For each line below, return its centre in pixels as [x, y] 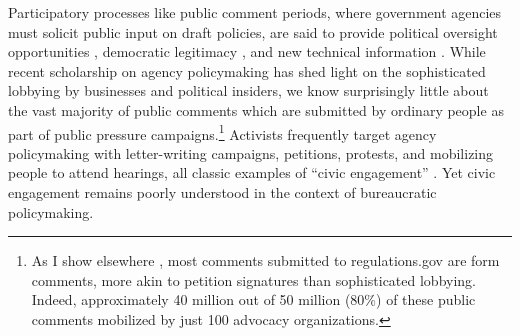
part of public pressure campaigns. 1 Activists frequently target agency [222, 132]
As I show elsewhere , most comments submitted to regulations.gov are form [265, 260]
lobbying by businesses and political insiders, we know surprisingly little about [248, 90]
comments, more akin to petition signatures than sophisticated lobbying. [254, 279]
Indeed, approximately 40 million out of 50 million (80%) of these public [253, 299]
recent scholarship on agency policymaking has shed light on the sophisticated [247, 70]
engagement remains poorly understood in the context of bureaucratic [222, 192]
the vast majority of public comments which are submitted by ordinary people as [256, 109]
